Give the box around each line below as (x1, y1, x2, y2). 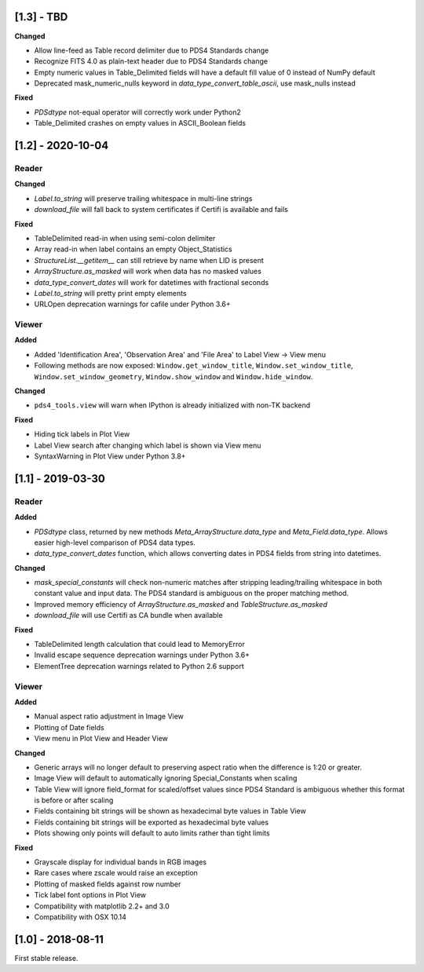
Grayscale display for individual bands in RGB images (34, 857, 207, 867)
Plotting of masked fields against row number (34, 879, 181, 889)
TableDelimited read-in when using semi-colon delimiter (34, 233, 216, 243)
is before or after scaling (34, 795, 114, 805)
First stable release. (14, 953, 79, 963)
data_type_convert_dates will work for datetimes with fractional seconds (34, 277, 269, 287)
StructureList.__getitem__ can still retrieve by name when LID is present (34, 255, 265, 265)
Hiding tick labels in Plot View (34, 429, 130, 439)
